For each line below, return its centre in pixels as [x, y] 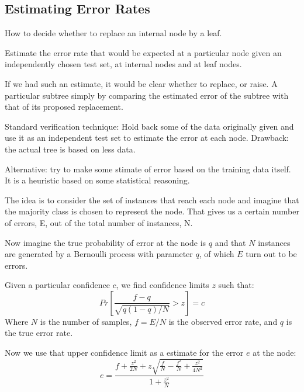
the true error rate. [39, 333]
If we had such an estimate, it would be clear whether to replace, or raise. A [141, 83]
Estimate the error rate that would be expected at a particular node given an [143, 52]
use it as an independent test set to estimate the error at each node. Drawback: [147, 138]
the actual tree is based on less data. [70, 149]
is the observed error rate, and [223, 321]
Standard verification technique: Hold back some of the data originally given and [149, 126]
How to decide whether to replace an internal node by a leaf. [113, 33]
